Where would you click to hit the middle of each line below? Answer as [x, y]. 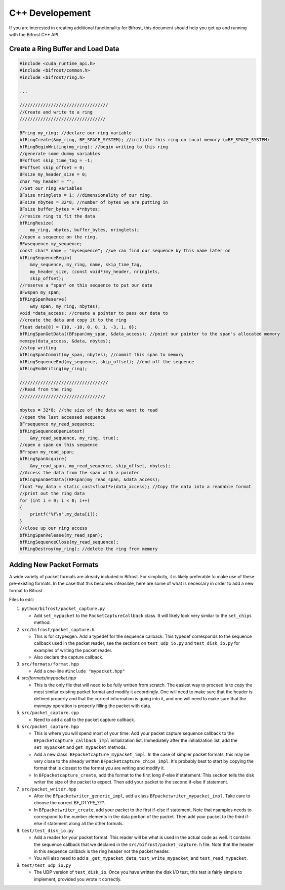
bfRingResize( [37, 223]
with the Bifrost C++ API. [34, 34]
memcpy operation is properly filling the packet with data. [93, 706]
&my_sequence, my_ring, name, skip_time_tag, [86, 265]
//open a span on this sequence [59, 445]
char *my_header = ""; [47, 181]
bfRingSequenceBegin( [46, 257]
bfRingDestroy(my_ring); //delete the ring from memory [89, 549]
